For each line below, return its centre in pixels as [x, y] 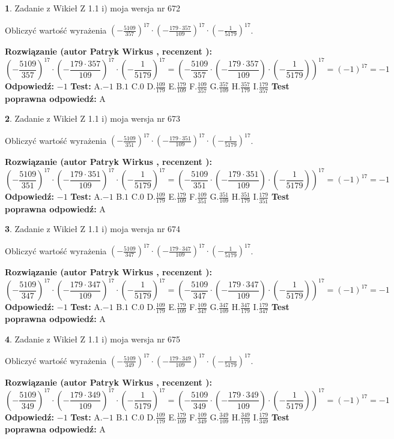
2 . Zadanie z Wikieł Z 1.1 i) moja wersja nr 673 [93, 118]
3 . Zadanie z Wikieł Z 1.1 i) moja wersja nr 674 [93, 229]
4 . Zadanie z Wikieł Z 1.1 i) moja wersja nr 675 [93, 339]
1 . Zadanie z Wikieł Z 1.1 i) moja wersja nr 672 [93, 8]
